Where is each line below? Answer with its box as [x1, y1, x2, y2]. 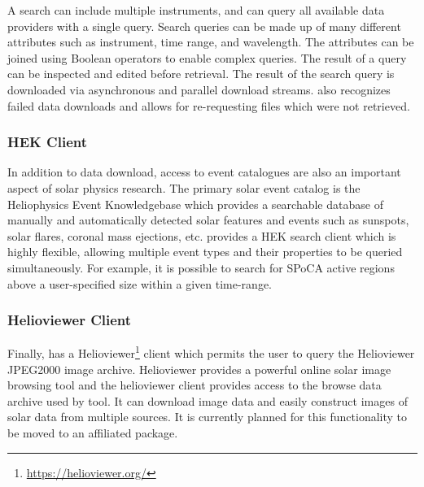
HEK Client [7, 132, 87, 152]
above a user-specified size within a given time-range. [7, 275, 272, 292]
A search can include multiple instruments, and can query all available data [7, 2, 385, 18]
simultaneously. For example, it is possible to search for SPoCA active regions [7, 259, 395, 276]
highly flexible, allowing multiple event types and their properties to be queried [7, 243, 403, 260]
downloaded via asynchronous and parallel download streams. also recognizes [7, 80, 391, 98]
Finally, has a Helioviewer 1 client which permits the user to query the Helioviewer [7, 342, 415, 361]
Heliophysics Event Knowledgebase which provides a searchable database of [7, 195, 383, 212]
